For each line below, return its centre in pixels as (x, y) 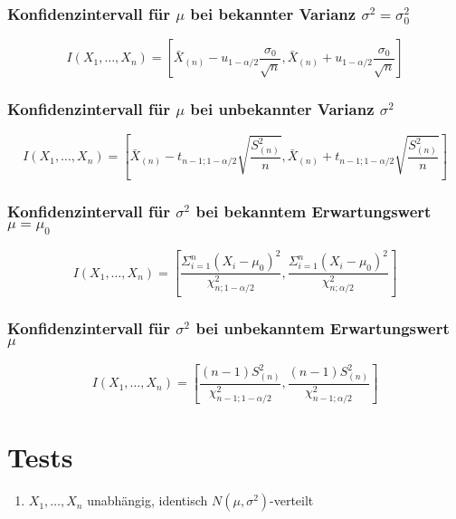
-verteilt (292, 500)
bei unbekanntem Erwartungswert (323, 328)
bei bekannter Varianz (273, 13)
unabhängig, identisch (147, 500)
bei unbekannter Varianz (282, 109)
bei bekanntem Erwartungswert (313, 211)
